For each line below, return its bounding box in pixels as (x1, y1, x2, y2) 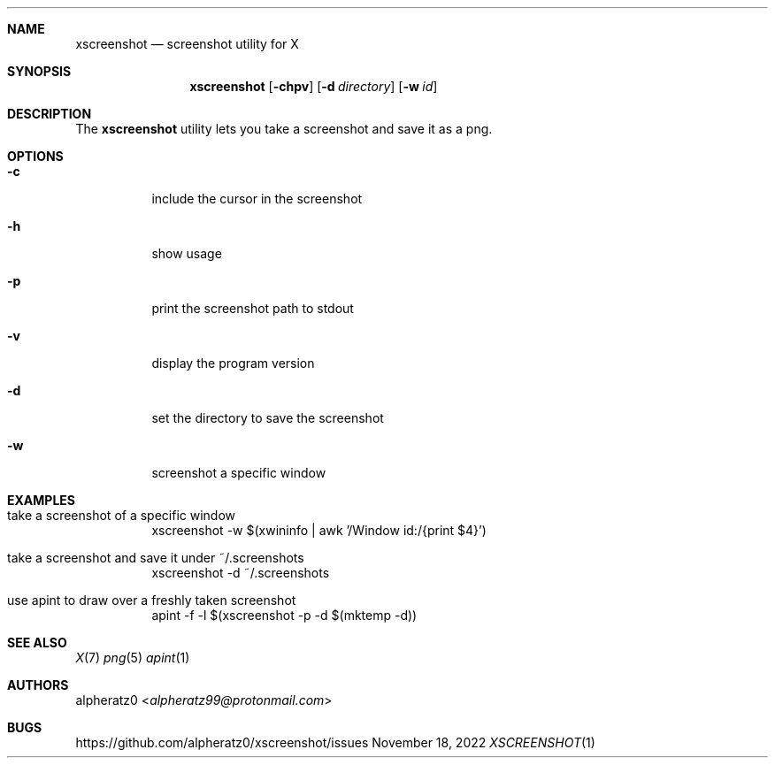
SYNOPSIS (7, 64, 72, 79)
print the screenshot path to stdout (151, 301, 354, 316)
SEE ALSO (7, 635, 67, 650)
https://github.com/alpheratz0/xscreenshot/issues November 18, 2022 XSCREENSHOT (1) (75, 735, 595, 750)
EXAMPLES (7, 493, 75, 508)
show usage (151, 246, 222, 261)
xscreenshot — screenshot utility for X (75, 36, 299, 51)
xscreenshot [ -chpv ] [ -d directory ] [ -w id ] (189, 79, 438, 94)
